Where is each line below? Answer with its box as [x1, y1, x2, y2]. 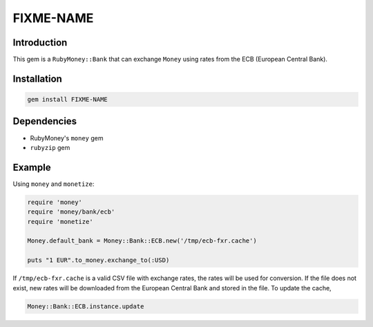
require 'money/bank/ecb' [27, 208, 115, 216]
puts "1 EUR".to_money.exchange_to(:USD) [27, 256, 170, 264]
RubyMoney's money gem [30, 133, 104, 142]
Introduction [12, 37, 68, 48]
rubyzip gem [30, 143, 70, 151]
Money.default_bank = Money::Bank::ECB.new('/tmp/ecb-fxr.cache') [27, 237, 257, 245]
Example [12, 161, 51, 173]
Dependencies [12, 115, 77, 127]
